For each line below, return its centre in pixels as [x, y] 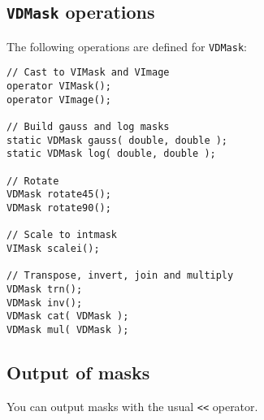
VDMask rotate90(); [59, 208]
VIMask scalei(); [53, 248]
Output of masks [78, 372]
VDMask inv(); [45, 303]
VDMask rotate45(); [59, 195]
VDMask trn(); [45, 289]
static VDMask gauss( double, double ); [117, 140]
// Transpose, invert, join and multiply [120, 276]
